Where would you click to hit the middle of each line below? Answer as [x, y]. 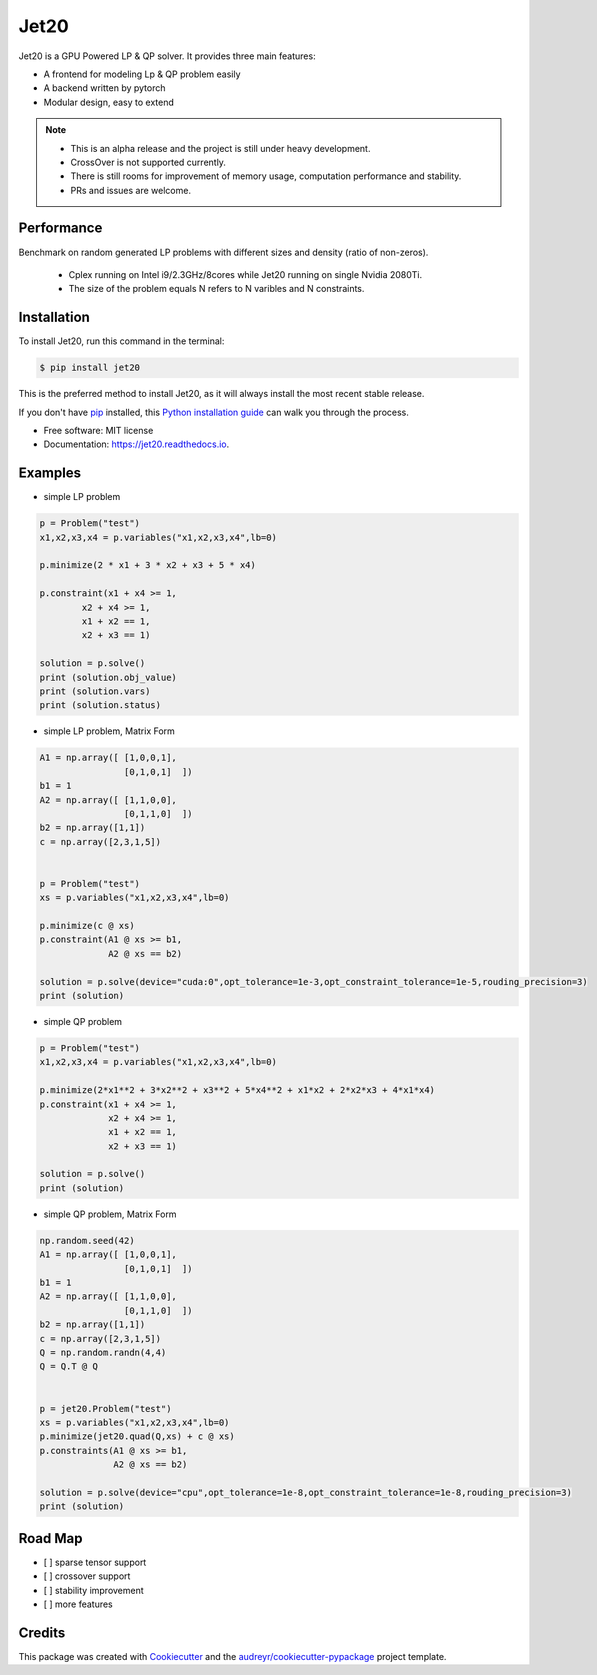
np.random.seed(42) [87, 1240]
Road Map [51, 1538]
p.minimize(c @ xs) [87, 926]
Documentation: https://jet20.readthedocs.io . [136, 444]
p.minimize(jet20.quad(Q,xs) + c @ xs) [137, 1436]
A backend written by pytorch [104, 88]
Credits [42, 1632]
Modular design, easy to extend [109, 102]
